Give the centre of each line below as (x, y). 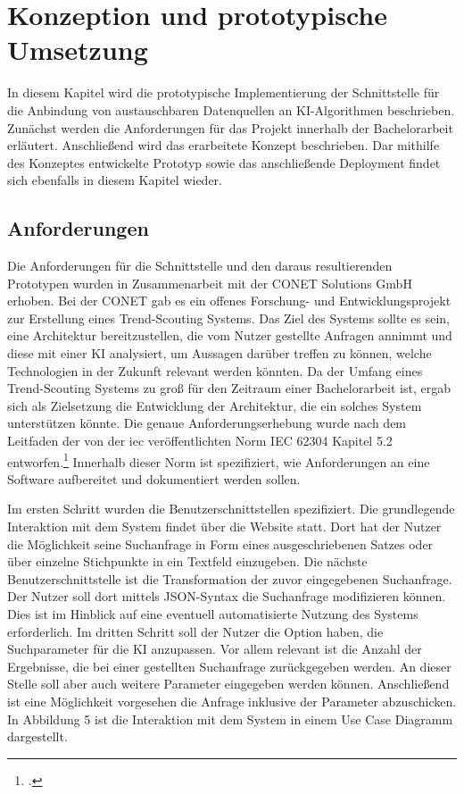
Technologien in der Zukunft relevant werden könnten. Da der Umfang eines (215, 370)
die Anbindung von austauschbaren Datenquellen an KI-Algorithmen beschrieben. (231, 109)
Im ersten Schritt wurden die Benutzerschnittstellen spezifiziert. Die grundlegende (231, 509)
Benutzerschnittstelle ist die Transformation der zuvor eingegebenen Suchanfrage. (230, 578)
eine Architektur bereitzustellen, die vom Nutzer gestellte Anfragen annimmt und (230, 335)
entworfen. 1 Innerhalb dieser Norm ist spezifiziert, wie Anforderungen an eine (219, 460)
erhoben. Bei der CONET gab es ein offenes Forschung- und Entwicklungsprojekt (229, 301)
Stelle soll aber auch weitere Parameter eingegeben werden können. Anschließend (228, 684)
